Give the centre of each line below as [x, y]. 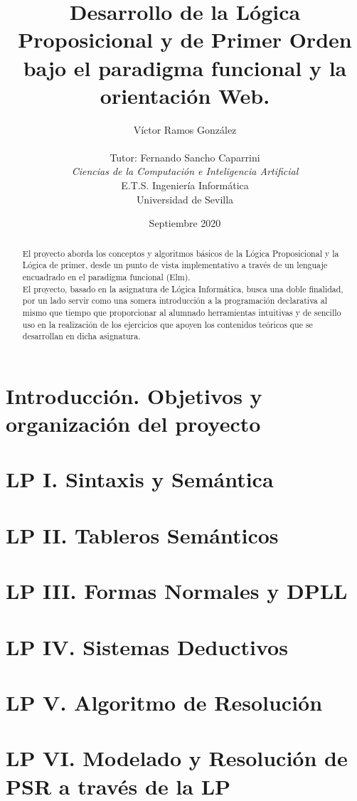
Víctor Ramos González [185, 129]
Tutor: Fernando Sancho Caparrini [185, 157]
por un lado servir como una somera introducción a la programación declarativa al [175, 301]
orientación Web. [185, 95]
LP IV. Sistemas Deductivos [147, 646]
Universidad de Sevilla [185, 199]
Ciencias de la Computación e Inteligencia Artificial [185, 171]
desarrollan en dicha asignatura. [81, 336]
